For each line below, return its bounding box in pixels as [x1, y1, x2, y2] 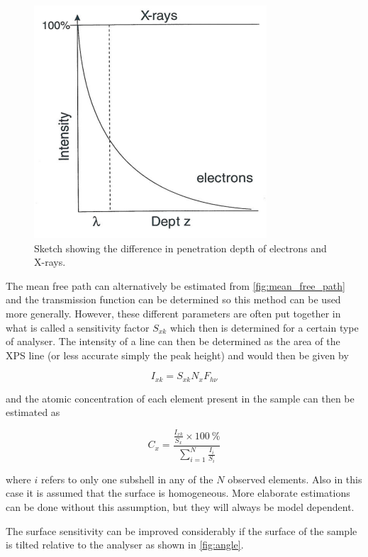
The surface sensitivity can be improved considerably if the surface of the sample [6, 523, 357, 538]
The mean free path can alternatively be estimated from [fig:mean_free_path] [6, 278, 345, 293]
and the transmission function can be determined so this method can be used [6, 292, 341, 307]
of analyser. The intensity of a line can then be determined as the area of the [6, 334, 340, 349]
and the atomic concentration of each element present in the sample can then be [6, 390, 355, 405]
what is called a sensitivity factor [6, 320, 150, 334]
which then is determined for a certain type [169, 320, 359, 334]
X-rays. [34, 254, 66, 269]
